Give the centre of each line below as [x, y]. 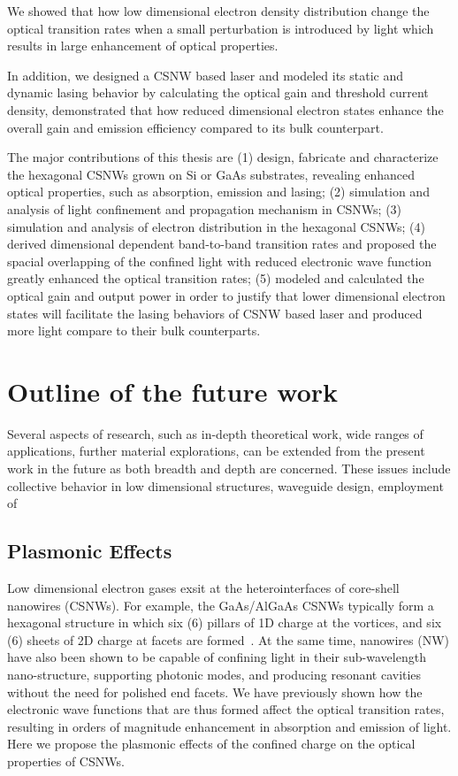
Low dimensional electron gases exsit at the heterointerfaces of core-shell [203, 587]
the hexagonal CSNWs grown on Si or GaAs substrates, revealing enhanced [211, 174]
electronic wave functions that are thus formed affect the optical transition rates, [226, 709]
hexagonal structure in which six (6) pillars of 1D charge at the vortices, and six [225, 622]
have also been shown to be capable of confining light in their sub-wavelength [217, 657]
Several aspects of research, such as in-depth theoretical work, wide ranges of [215, 433]
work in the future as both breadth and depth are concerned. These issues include [229, 468]
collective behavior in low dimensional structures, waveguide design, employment [225, 485]
